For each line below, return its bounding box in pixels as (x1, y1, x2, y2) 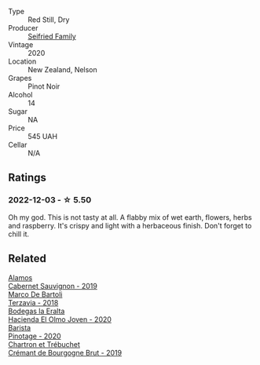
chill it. (8, 229, 30, 239)
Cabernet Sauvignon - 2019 (8, 281, 98, 290)
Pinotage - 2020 (8, 331, 61, 341)
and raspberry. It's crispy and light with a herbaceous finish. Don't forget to (8, 221, 252, 230)
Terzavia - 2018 (8, 297, 59, 307)
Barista (8, 323, 31, 332)
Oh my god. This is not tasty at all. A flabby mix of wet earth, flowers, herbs (8, 212, 253, 222)
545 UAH (27, 132, 57, 141)
